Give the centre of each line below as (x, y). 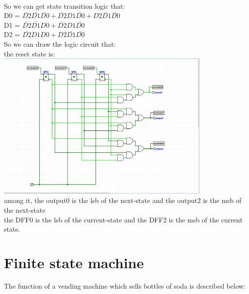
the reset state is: (30, 53)
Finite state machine (74, 262)
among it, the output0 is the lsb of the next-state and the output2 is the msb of (123, 200)
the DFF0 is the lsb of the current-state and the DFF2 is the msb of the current (123, 219)
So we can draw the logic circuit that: (60, 44)
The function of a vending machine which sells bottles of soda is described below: (125, 285)
